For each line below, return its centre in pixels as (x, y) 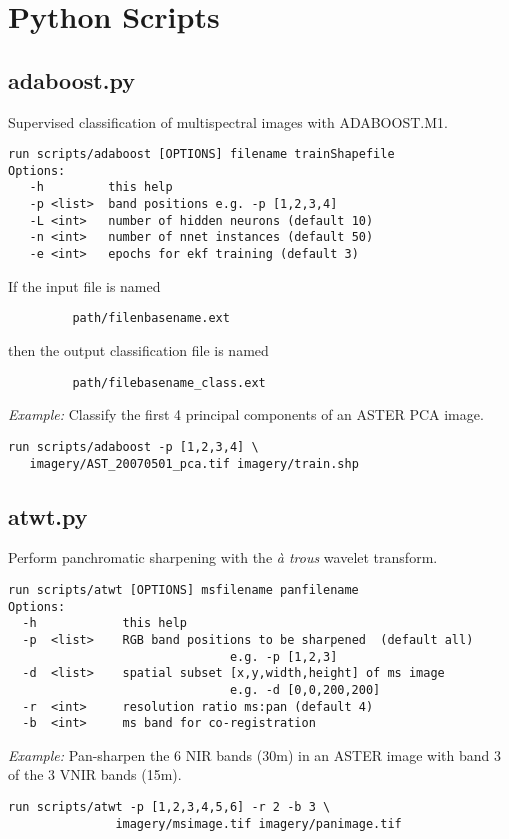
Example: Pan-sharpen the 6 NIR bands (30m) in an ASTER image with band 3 (255, 754)
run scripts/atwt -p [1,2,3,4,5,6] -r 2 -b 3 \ (169, 807)
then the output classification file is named (138, 350)
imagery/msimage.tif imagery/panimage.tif (258, 823)
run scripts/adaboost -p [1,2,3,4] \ (133, 446)
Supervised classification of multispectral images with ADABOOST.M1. (228, 121)
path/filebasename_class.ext (169, 382)
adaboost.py (71, 79)
